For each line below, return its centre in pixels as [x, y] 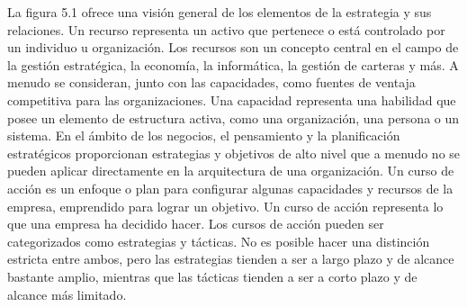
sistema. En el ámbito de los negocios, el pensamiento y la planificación [204, 135]
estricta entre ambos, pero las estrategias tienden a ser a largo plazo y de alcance [231, 259]
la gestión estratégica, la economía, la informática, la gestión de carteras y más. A [233, 64]
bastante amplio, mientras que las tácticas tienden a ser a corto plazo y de [212, 276]
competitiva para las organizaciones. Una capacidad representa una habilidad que [232, 99]
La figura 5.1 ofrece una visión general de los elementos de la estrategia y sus [220, 12]
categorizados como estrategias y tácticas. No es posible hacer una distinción [219, 241]
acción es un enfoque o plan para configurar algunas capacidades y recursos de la [230, 188]
